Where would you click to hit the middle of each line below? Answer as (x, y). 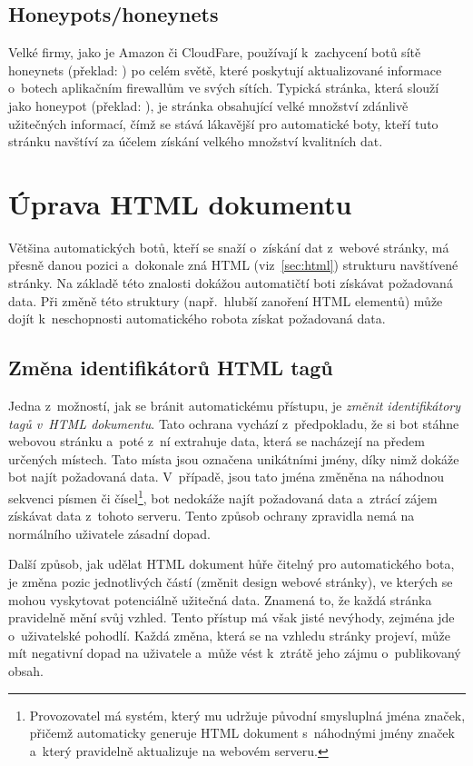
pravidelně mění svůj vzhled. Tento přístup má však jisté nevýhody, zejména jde (232, 617)
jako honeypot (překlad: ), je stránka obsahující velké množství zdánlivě (208, 105)
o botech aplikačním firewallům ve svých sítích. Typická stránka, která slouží (224, 88)
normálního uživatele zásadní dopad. (109, 533)
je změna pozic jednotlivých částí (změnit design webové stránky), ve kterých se (231, 582)
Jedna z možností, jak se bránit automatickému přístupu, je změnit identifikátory (235, 406)
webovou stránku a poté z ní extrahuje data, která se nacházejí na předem (217, 441)
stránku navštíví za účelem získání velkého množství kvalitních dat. (196, 141)
